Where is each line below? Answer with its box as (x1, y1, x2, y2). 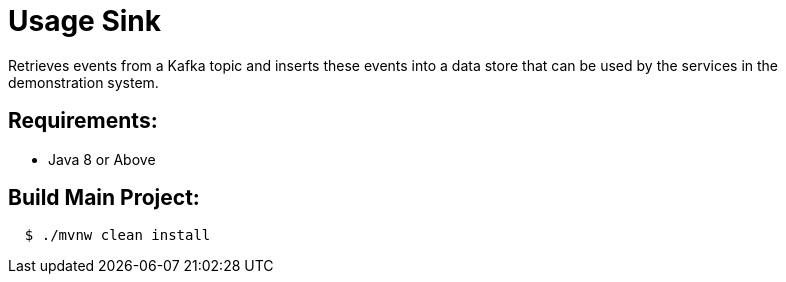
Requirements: (8, 108, 158, 134)
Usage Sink (8, 4, 162, 38)
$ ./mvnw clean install (24, 227, 211, 244)
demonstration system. (8, 73, 159, 91)
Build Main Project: (8, 185, 200, 211)
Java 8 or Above (48, 150, 156, 168)
